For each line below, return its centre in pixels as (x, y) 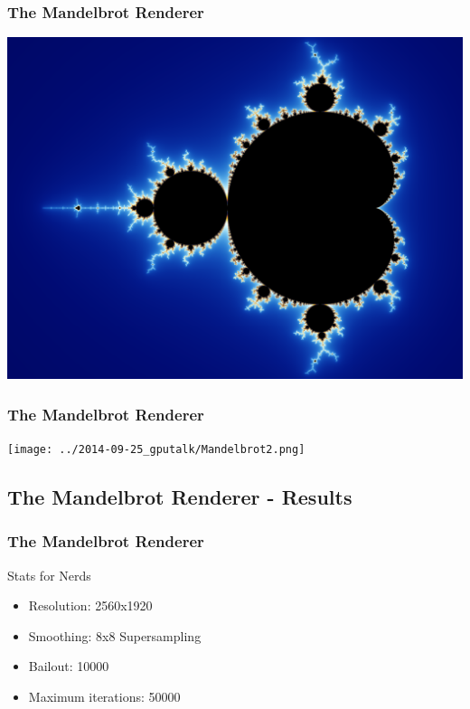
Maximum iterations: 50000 (104, 697)
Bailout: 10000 (69, 666)
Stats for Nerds (49, 575)
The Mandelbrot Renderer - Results (180, 497)
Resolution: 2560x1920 (90, 605)
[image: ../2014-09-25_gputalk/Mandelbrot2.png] (156, 450)
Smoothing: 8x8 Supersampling (115, 635)
